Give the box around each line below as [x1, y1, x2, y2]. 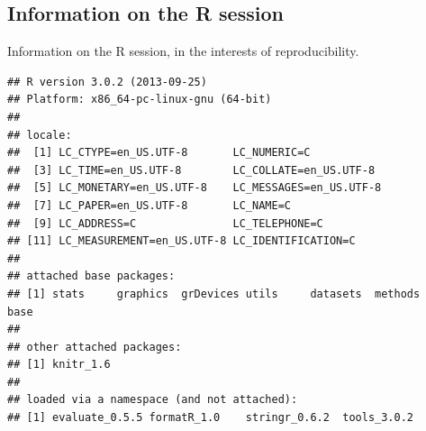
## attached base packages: [7, 270, 176, 283]
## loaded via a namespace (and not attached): [7, 393, 298, 407]
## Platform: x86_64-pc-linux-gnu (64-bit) [7, 93, 272, 106]
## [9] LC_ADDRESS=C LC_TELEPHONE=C [7, 216, 323, 230]
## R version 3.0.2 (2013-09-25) [7, 75, 207, 88]
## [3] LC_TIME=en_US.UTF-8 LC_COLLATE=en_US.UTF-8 [7, 163, 376, 177]
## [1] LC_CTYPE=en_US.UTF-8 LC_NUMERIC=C [7, 146, 311, 160]
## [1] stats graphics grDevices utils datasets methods [7, 287, 421, 300]
